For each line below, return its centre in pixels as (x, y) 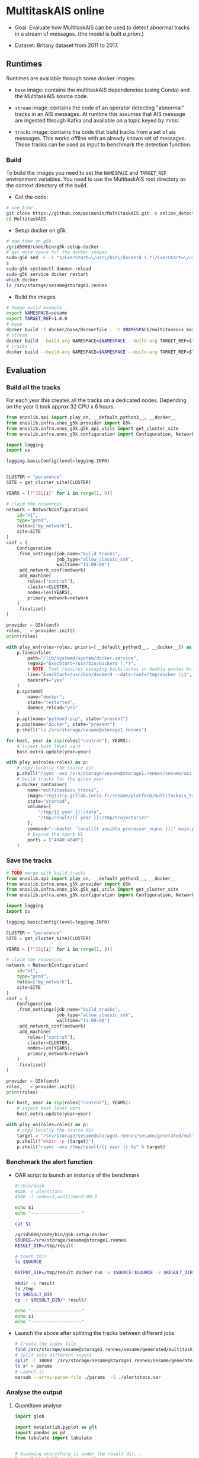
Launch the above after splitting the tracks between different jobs (94, 1333)
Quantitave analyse (38, 1405)
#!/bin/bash (29, 1186)
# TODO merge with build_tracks (46, 873)
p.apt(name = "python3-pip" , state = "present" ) (73, 719)
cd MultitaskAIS (26, 219)
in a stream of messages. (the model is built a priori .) (79, 33)
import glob (29, 1416)
